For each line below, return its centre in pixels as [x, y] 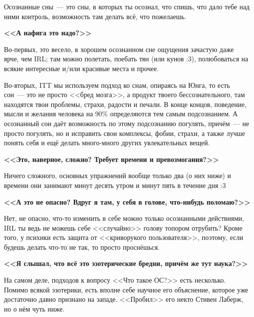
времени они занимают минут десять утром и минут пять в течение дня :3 [115, 185]
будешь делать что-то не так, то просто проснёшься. [82, 247]
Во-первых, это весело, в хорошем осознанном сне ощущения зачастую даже [119, 49]
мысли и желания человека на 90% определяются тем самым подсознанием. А [121, 114]
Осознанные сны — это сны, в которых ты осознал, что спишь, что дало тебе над [127, 6]
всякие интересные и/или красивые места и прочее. [81, 68]
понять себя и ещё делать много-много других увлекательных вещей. [107, 143]
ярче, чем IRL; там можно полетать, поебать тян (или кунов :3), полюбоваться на [126, 59]
